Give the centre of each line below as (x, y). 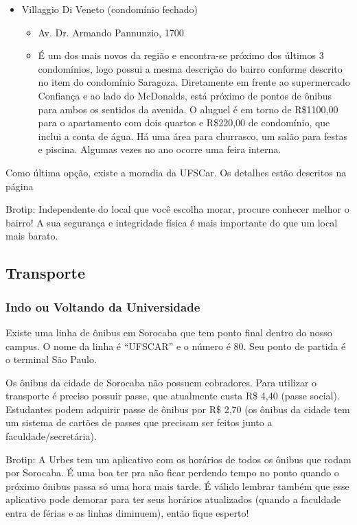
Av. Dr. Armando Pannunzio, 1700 (111, 32)
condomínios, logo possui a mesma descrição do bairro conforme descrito (190, 68)
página (20, 186)
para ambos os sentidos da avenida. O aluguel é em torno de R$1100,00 (188, 109)
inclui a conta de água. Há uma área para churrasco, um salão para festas (193, 136)
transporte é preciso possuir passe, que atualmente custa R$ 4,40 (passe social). (173, 396)
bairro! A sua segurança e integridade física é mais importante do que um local (172, 222)
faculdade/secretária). (51, 436)
